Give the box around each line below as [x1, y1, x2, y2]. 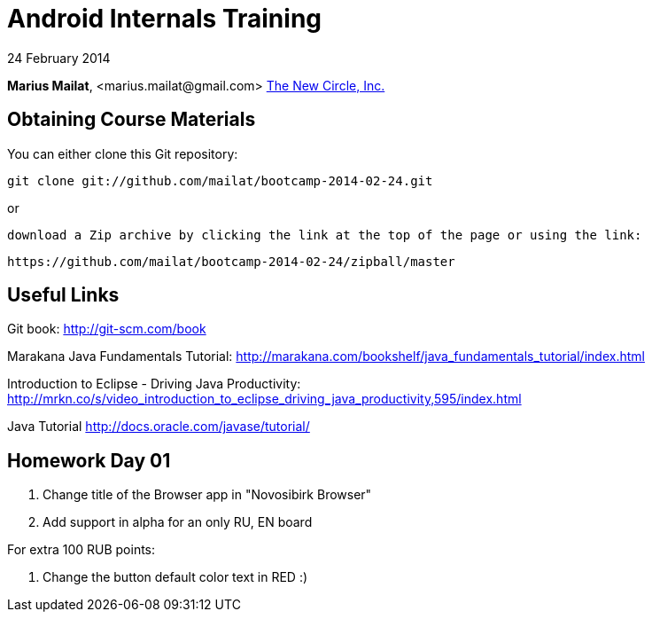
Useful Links [7, 284, 120, 307]
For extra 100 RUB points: [7, 542, 156, 558]
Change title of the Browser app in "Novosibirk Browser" [43, 487, 372, 503]
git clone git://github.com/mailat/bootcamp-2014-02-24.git [7, 173, 433, 188]
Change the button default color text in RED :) [43, 569, 308, 585]
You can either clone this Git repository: [7, 145, 238, 161]
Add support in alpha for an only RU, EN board [43, 514, 313, 530]
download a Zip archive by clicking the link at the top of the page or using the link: [7, 227, 642, 242]
